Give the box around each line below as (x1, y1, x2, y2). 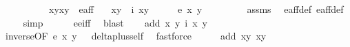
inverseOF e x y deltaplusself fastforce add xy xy (5, 29, 267, 43)
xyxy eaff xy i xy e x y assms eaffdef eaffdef (48, 2, 344, 16)
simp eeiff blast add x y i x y (23, 15, 207, 29)
